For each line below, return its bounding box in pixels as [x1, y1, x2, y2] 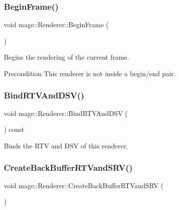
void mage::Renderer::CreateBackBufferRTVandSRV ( [4, 180, 164, 190]
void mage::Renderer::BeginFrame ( [4, 19, 109, 30]
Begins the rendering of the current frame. [4, 52, 129, 62]
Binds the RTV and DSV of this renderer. [4, 141, 128, 150]
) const [4, 124, 25, 134]
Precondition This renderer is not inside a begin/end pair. [4, 68, 176, 78]
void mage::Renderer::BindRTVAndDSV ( [4, 108, 128, 118]
